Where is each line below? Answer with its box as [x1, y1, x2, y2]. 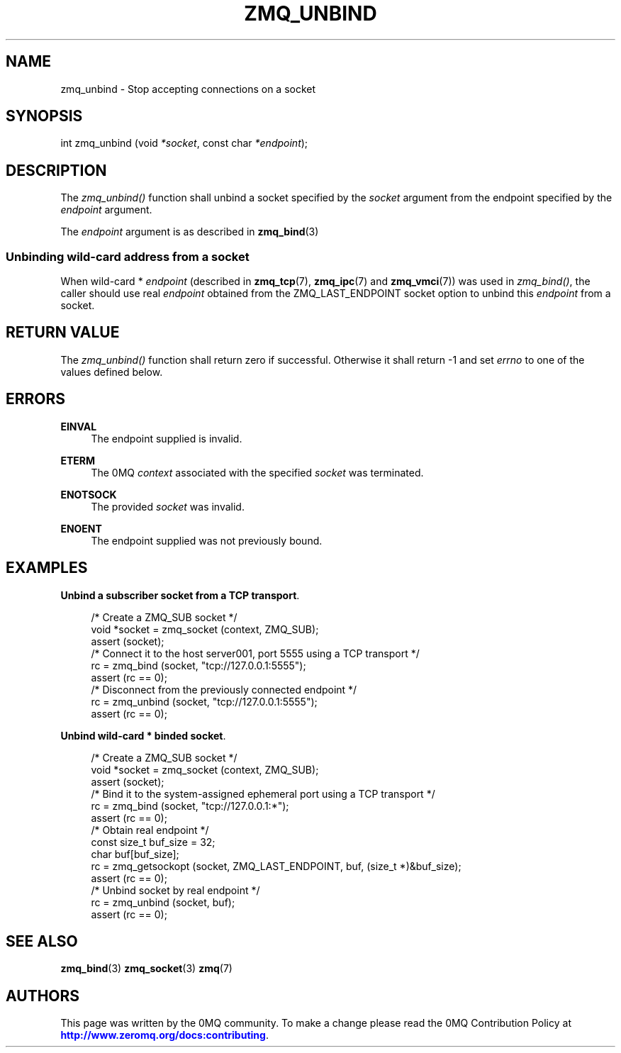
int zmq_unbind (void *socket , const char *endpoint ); [60, 137, 308, 150]
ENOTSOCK [60, 488, 117, 501]
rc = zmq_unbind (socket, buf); [91, 896, 235, 908]
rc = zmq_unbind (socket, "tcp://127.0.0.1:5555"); [91, 695, 318, 708]
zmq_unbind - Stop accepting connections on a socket [60, 82, 316, 95]
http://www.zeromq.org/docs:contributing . [60, 1029, 269, 1042]
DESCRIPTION [6, 161, 107, 179]
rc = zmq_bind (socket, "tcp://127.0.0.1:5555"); [91, 659, 306, 672]
